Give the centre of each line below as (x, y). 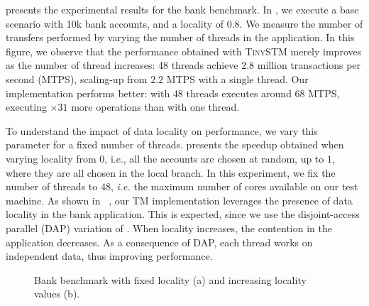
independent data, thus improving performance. (109, 256)
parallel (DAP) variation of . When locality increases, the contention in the (169, 228)
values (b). (57, 294)
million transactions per (309, 65)
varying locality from (51, 158)
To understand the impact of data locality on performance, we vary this (162, 130)
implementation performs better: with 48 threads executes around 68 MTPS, (173, 93)
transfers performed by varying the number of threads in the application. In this (180, 37)
